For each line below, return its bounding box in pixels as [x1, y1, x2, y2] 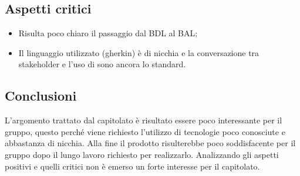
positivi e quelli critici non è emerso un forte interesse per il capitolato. [5, 160, 260, 172]
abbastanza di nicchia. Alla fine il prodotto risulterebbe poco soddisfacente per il [5, 137, 296, 149]
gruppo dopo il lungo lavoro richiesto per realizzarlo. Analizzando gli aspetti [5, 148, 279, 160]
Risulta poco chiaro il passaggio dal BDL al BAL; [18, 27, 198, 39]
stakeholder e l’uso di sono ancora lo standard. [18, 58, 186, 70]
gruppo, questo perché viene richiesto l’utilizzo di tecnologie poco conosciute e [5, 125, 285, 137]
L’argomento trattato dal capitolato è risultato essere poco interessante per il [5, 114, 282, 126]
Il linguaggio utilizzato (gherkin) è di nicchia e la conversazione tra [18, 46, 259, 58]
